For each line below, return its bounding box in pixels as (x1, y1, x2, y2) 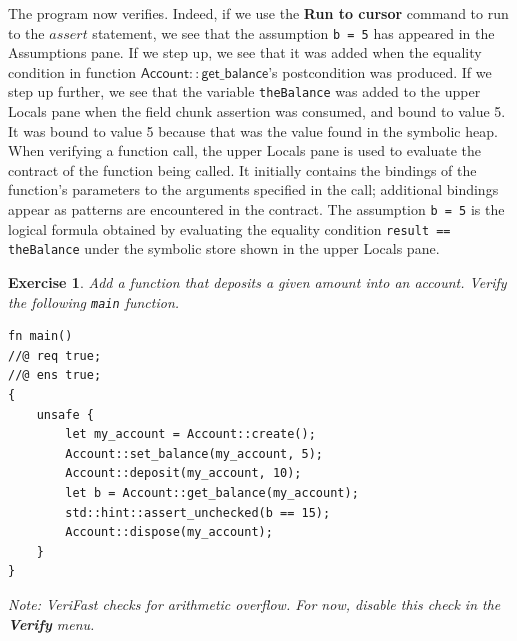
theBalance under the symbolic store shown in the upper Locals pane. (8, 238, 440, 259)
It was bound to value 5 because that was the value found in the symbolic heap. (8, 120, 498, 141)
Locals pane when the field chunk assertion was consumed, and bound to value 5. (8, 101, 506, 122)
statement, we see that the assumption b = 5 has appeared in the (92, 22, 495, 43)
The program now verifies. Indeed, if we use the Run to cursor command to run (8, 3, 509, 23)
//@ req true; (8, 348, 102, 363)
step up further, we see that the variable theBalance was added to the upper (8, 81, 481, 102)
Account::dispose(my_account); (65, 525, 273, 540)
